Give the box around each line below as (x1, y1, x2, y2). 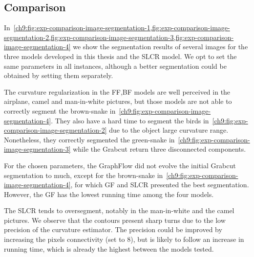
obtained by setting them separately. (4, 70, 113, 80)
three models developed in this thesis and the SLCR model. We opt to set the (4, 51, 237, 61)
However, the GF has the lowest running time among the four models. (4, 189, 214, 199)
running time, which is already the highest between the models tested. (4, 243, 214, 254)
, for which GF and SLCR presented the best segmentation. (70, 179, 249, 190)
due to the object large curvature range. (109, 125, 229, 135)
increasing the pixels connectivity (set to (4, 234, 125, 244)
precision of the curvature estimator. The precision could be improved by (4, 224, 222, 235)
